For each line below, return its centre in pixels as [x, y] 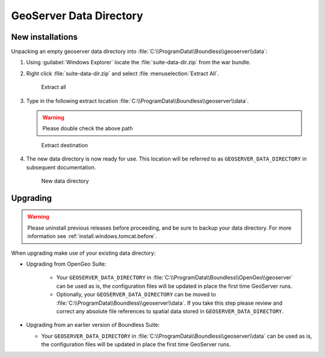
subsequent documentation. [61, 167]
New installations [45, 37]
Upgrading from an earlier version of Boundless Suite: [93, 325]
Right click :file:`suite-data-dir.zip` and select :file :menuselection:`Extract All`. [123, 73]
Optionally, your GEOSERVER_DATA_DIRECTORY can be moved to [136, 294]
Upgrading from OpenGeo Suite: [66, 264]
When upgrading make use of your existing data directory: [83, 253]
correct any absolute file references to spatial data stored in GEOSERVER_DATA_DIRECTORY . [170, 311]
